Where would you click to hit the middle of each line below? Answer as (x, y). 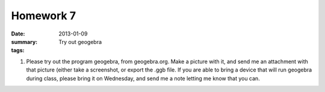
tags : (18, 51)
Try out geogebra (80, 41)
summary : (24, 41)
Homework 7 (44, 16)
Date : (18, 34)
